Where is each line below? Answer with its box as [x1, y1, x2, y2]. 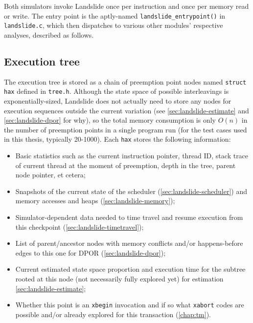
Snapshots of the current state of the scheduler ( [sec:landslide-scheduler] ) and [15, 186, 248, 196]
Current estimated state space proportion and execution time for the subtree [15, 264, 246, 274]
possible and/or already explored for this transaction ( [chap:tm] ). [15, 309, 211, 319]
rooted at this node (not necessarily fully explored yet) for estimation [15, 273, 224, 283]
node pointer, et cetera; [15, 170, 86, 180]
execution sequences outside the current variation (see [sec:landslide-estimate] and [4, 105, 249, 115]
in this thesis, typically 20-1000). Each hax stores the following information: [4, 134, 231, 144]
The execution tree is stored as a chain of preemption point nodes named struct [4, 76, 247, 86]
